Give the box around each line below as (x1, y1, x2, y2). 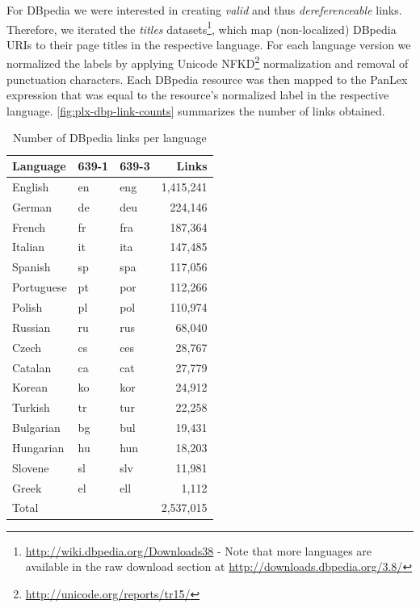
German (12, 198, 52, 215)
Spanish (12, 258, 51, 275)
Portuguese (12, 279, 67, 296)
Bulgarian (12, 419, 61, 436)
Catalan (12, 359, 52, 375)
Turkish (12, 399, 50, 416)
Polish (12, 298, 43, 315)
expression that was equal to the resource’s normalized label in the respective (6, 86, 389, 103)
